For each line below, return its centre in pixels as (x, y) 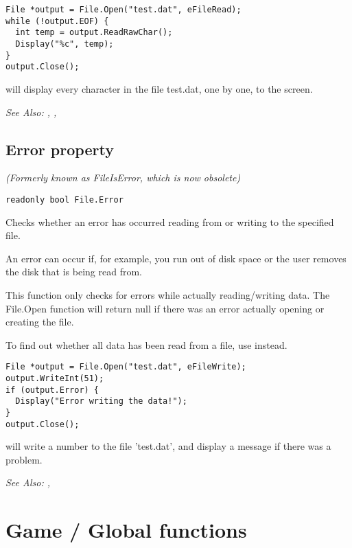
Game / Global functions (126, 530)
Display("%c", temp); (64, 44)
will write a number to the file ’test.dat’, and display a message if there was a (168, 446)
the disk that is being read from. (74, 272)
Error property (60, 149)
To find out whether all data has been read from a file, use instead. (146, 344)
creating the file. (40, 322)
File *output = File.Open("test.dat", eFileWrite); (126, 367)
